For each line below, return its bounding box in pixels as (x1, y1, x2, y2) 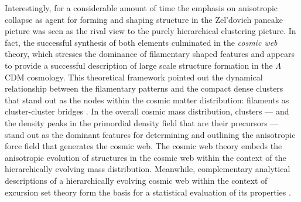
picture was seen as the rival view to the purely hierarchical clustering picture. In (5, 25, 296, 37)
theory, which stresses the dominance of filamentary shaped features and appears (5, 48, 295, 60)
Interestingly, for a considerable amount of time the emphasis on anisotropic (5, 2, 278, 14)
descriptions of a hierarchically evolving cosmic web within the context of (5, 174, 268, 186)
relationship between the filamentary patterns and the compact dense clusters (5, 82, 283, 95)
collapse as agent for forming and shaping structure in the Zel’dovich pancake (5, 13, 283, 25)
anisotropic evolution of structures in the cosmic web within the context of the (5, 151, 286, 163)
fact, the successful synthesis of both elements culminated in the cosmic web (5, 36, 278, 48)
